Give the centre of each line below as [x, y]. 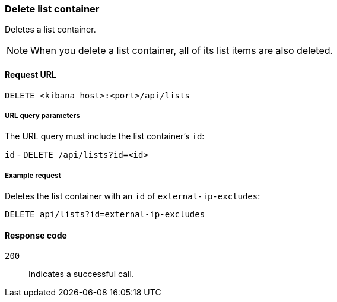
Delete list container [52, 9]
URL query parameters [42, 115]
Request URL [31, 74]
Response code [36, 235]
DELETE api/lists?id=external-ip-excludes [105, 214]
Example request [33, 175]
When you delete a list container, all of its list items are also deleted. [182, 51]
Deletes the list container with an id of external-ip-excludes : [133, 196]
